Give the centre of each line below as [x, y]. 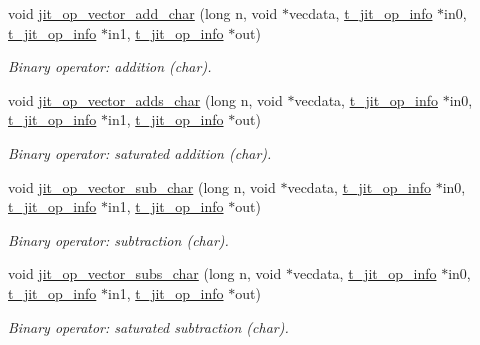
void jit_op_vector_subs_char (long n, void [145, 273]
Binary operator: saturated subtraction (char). [148, 326]
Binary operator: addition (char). [110, 66]
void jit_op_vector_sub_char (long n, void [142, 186]
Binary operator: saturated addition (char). [140, 152]
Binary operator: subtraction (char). [118, 239]
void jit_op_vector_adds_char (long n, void [145, 99]
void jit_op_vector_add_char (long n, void [143, 13]
